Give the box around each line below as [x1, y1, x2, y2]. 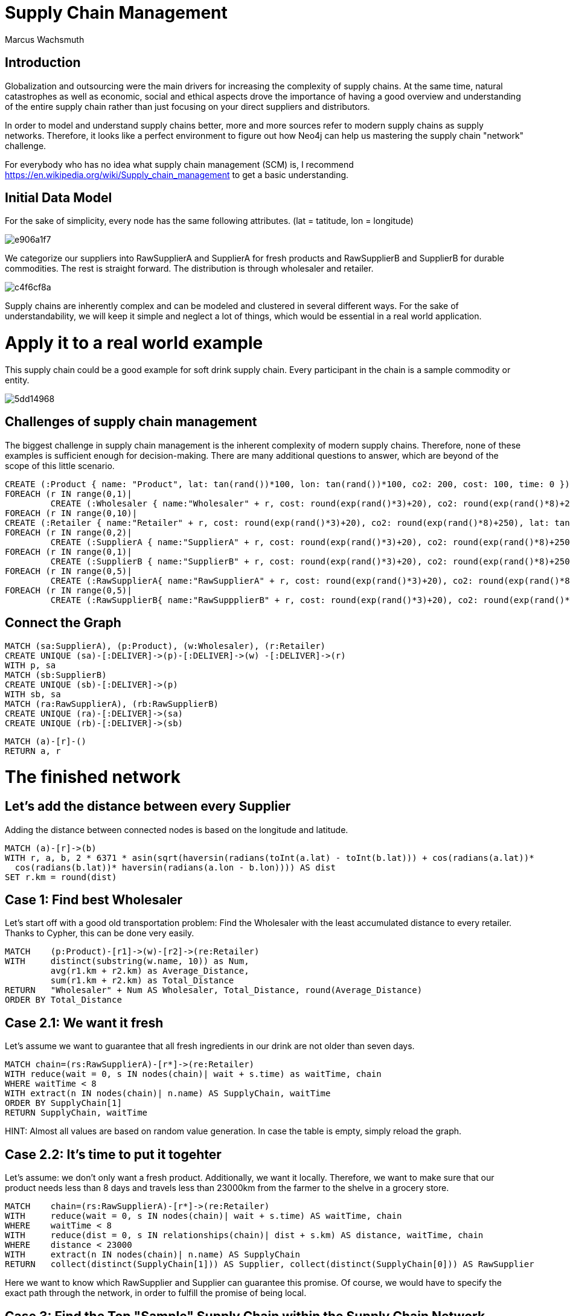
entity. [5, 374, 30, 385]
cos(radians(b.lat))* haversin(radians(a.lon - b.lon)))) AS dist [14, 862, 336, 872]
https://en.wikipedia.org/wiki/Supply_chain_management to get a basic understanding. [5, 169, 349, 180]
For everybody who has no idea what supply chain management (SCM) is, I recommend [5, 159, 354, 170]
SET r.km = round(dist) [5, 872, 117, 882]
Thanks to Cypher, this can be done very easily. [5, 928, 194, 939]
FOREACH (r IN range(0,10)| [5, 508, 138, 518]
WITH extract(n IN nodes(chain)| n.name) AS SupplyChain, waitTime [5, 1088, 331, 1099]
